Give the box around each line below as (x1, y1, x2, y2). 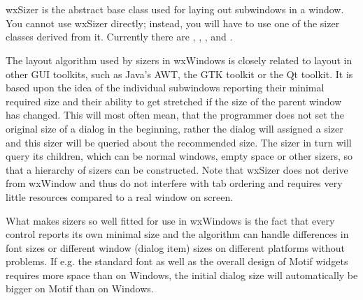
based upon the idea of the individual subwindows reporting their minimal (6, 80, 325, 95)
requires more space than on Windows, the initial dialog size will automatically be (6, 267, 358, 282)
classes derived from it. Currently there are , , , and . (6, 29, 233, 44)
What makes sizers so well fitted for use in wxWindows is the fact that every (6, 213, 335, 227)
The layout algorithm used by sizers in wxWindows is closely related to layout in (6, 52, 353, 67)
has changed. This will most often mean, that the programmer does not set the (6, 107, 344, 122)
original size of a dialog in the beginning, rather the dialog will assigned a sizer (6, 121, 343, 135)
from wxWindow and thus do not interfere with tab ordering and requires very (6, 176, 343, 190)
